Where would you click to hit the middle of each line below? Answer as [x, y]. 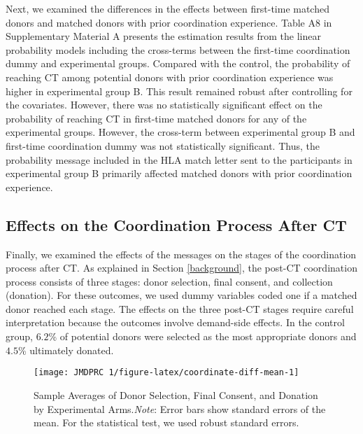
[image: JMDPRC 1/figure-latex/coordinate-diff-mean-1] [166, 373]
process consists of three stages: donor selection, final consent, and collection [169, 281]
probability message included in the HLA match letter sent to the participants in [179, 159]
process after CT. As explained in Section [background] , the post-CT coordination [181, 268]
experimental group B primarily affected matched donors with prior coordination [179, 173]
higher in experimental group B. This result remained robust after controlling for [179, 91]
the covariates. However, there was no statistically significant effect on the [164, 105]
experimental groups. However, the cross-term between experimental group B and [180, 132]
